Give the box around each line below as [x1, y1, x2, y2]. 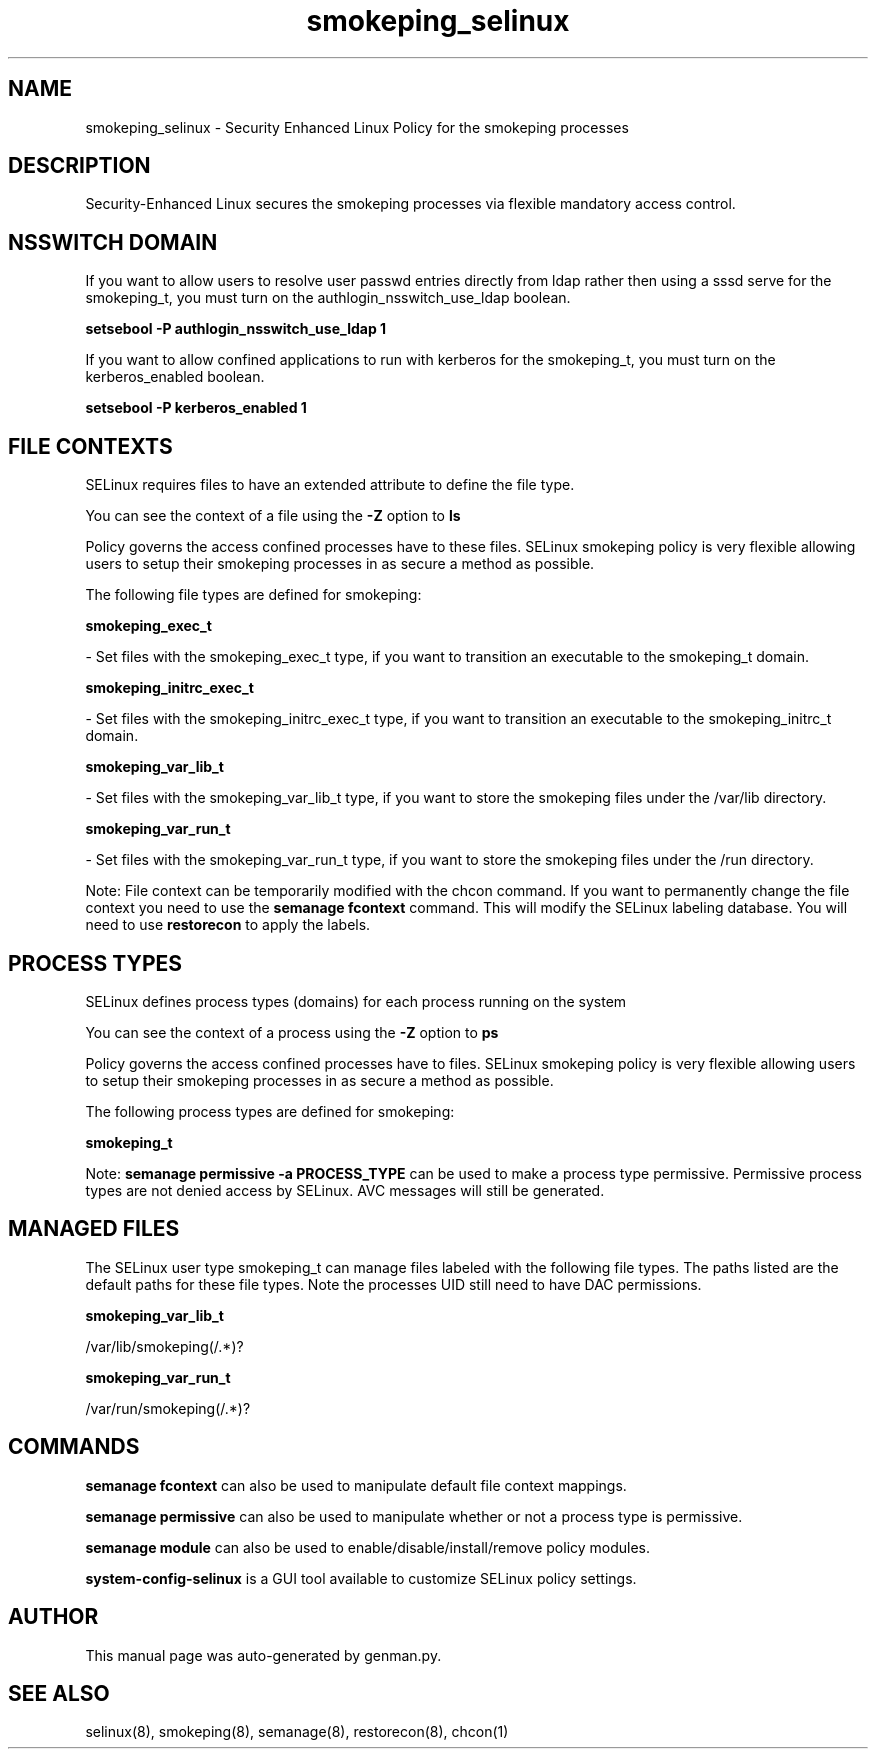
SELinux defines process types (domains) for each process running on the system [85, 992, 627, 1010]
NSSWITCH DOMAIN [8, 229, 218, 255]
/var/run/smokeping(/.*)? [85, 1399, 251, 1417]
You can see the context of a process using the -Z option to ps [85, 1023, 499, 1041]
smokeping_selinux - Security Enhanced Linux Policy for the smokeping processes [85, 118, 629, 136]
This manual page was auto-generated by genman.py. [85, 1646, 442, 1664]
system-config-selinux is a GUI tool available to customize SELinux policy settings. [85, 1569, 637, 1587]
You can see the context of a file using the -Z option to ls [85, 507, 461, 525]
